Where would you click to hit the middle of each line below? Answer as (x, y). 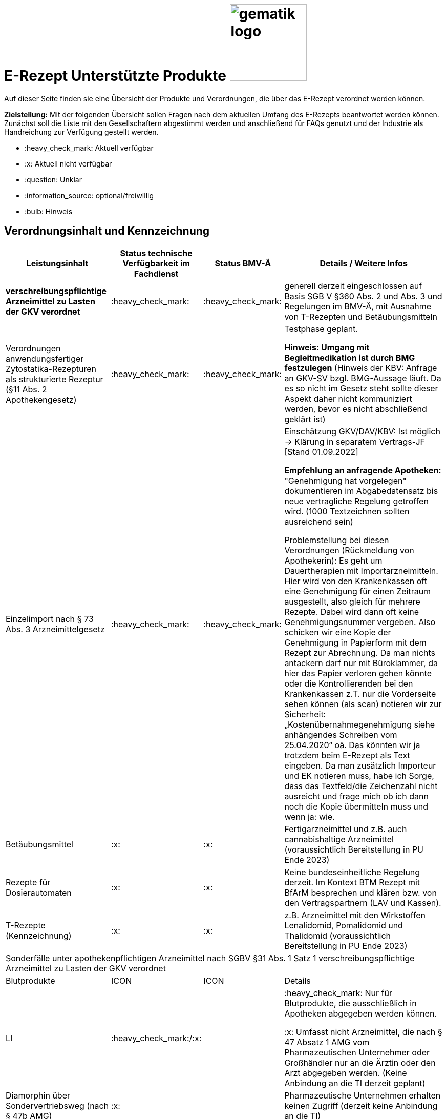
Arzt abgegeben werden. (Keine (346, 1073)
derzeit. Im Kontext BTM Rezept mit (352, 882)
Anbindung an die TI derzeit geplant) (355, 1083)
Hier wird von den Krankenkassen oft (356, 581)
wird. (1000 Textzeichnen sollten (347, 511)
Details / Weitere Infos (364, 263)
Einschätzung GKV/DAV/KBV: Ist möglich (362, 431)
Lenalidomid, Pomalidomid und (344, 925)
